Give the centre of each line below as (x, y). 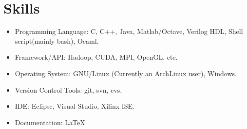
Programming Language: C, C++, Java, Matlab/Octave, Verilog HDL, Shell (129, 31)
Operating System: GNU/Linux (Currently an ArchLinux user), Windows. (126, 73)
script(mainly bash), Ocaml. (57, 40)
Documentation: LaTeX (50, 122)
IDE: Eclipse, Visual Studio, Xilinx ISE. (75, 106)
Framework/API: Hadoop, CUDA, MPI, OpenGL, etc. (96, 57)
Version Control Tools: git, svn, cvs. (68, 89)
